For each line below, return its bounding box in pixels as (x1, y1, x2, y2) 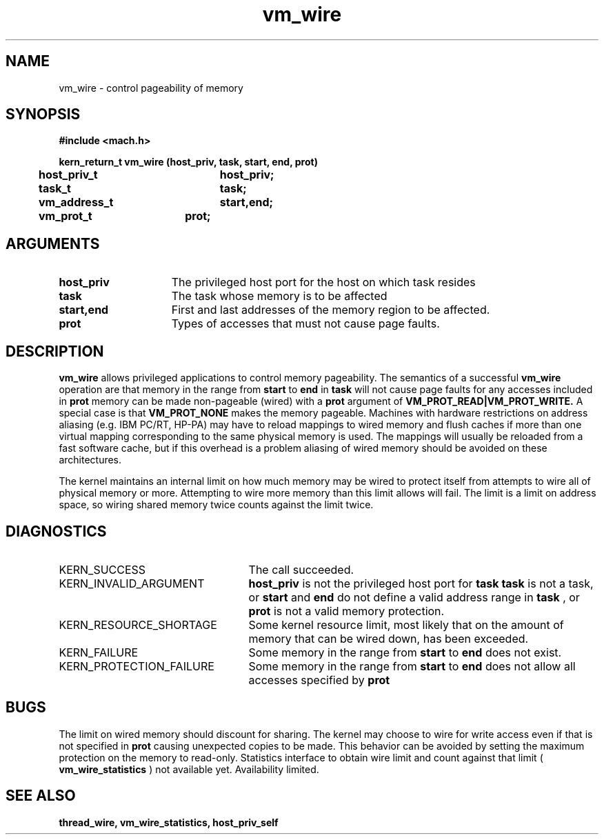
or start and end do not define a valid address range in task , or (248, 590, 580, 604)
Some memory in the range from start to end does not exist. (248, 645, 562, 659)
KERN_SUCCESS (59, 562, 146, 577)
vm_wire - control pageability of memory (59, 81, 243, 94)
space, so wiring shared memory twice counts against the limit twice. (59, 499, 374, 511)
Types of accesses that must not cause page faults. (171, 317, 440, 331)
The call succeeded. (248, 562, 354, 577)
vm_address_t (38, 195, 114, 210)
